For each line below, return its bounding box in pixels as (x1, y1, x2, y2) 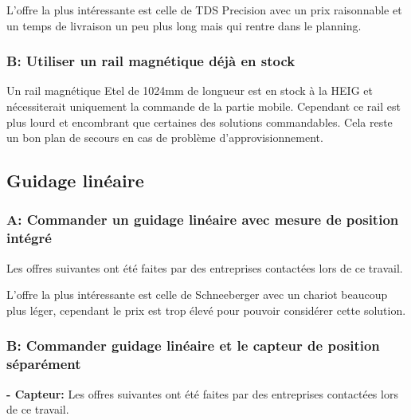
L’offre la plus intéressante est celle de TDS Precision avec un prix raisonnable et (6, 2, 402, 18)
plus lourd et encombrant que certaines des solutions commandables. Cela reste (6, 113, 393, 130)
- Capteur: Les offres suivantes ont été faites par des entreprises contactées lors (6, 385, 398, 402)
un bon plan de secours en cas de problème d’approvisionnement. (6, 129, 323, 146)
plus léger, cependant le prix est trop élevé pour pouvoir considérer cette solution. (6, 301, 406, 318)
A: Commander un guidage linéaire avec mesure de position (6, 210, 399, 230)
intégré (6, 228, 52, 248)
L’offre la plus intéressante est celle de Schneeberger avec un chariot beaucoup (6, 286, 388, 303)
